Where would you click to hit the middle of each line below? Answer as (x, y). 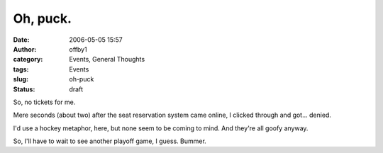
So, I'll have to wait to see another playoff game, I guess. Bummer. (110, 141)
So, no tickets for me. (44, 102)
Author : (25, 49)
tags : (21, 69)
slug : (21, 79)
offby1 (78, 49)
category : (28, 59)
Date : (21, 40)
